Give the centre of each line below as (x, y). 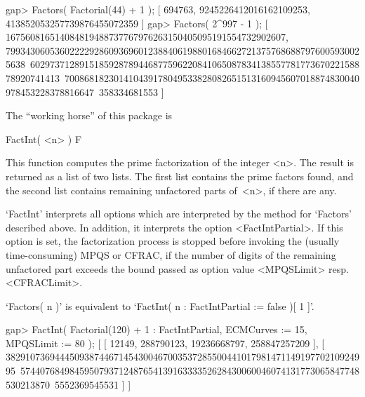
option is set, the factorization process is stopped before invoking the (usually (173, 241)
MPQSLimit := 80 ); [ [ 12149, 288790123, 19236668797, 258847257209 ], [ (165, 343)
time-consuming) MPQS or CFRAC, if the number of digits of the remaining (171, 254)
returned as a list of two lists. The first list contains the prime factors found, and (180, 176)
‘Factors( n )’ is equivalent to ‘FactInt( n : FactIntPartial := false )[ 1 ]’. (160, 305)
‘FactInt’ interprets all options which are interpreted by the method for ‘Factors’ (179, 214)
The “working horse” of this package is (89, 115)
